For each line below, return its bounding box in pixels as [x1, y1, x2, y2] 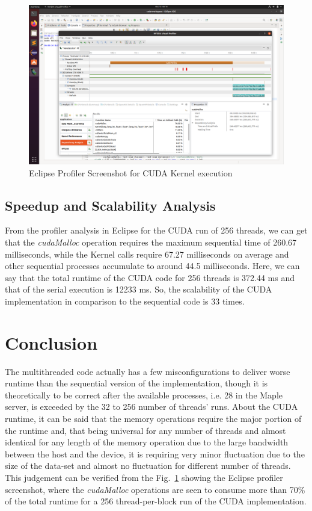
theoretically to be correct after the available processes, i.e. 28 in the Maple [5, 388, 283, 401]
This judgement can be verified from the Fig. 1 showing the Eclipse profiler [5, 471, 283, 484]
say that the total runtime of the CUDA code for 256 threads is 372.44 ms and [5, 271, 295, 283]
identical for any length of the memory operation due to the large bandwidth [5, 436, 289, 448]
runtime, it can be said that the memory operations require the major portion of [5, 412, 302, 425]
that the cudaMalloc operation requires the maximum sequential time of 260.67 [5, 235, 297, 248]
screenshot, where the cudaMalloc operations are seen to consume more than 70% [5, 483, 305, 495]
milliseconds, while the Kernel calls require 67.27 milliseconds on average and [5, 247, 289, 260]
